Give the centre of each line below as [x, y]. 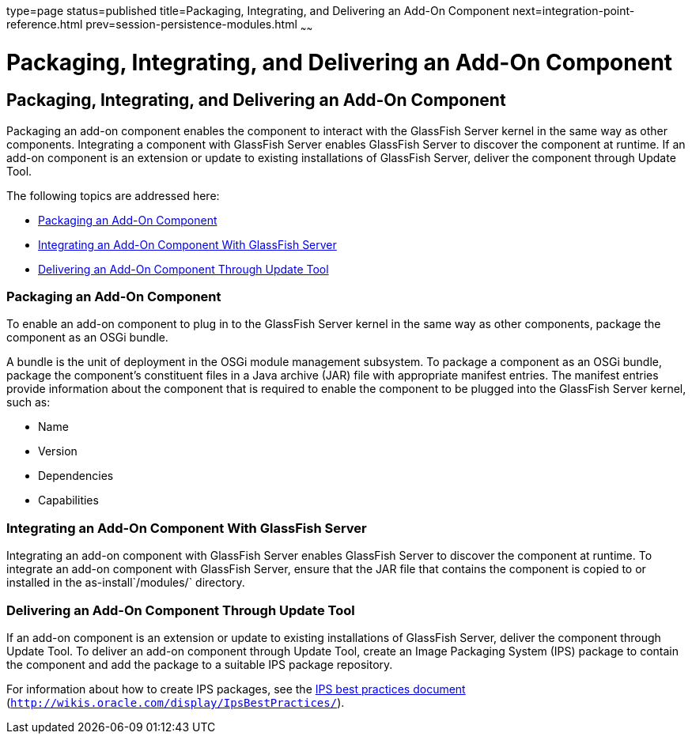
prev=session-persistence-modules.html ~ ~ [199, 26]
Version [58, 451]
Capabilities [68, 500]
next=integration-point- [573, 11]
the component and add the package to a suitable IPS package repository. [200, 664]
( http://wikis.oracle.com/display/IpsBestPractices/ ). [176, 702]
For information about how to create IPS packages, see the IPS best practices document [236, 689]
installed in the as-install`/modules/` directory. [126, 583]
